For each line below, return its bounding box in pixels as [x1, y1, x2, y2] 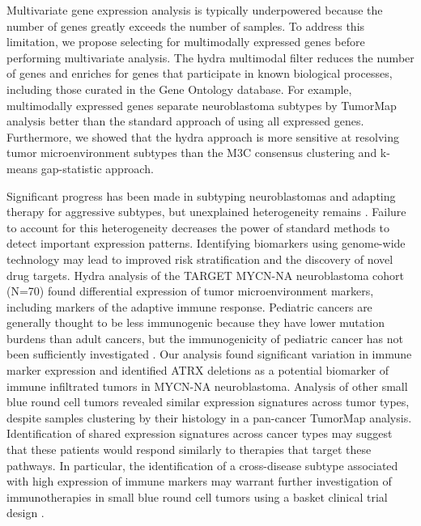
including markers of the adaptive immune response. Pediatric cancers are [6, 298, 372, 315]
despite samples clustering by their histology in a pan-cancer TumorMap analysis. [6, 409, 412, 426]
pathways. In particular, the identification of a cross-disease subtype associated [6, 456, 398, 473]
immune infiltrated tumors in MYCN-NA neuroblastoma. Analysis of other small [6, 377, 408, 394]
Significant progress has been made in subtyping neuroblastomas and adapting [6, 187, 396, 204]
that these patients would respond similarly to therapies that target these [6, 441, 372, 458]
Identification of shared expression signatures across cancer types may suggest [6, 425, 393, 442]
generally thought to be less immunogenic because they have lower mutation [6, 314, 385, 331]
